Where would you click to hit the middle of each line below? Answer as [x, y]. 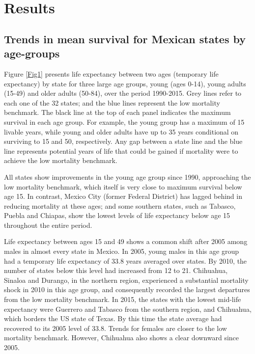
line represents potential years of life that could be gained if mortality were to [121, 150]
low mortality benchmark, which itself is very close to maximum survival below [123, 186]
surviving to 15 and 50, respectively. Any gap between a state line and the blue [123, 141]
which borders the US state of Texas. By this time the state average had [113, 318]
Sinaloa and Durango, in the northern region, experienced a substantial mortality [126, 280]
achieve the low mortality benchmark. [61, 160]
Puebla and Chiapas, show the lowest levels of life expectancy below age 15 [117, 215]
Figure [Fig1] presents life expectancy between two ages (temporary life [111, 73]
